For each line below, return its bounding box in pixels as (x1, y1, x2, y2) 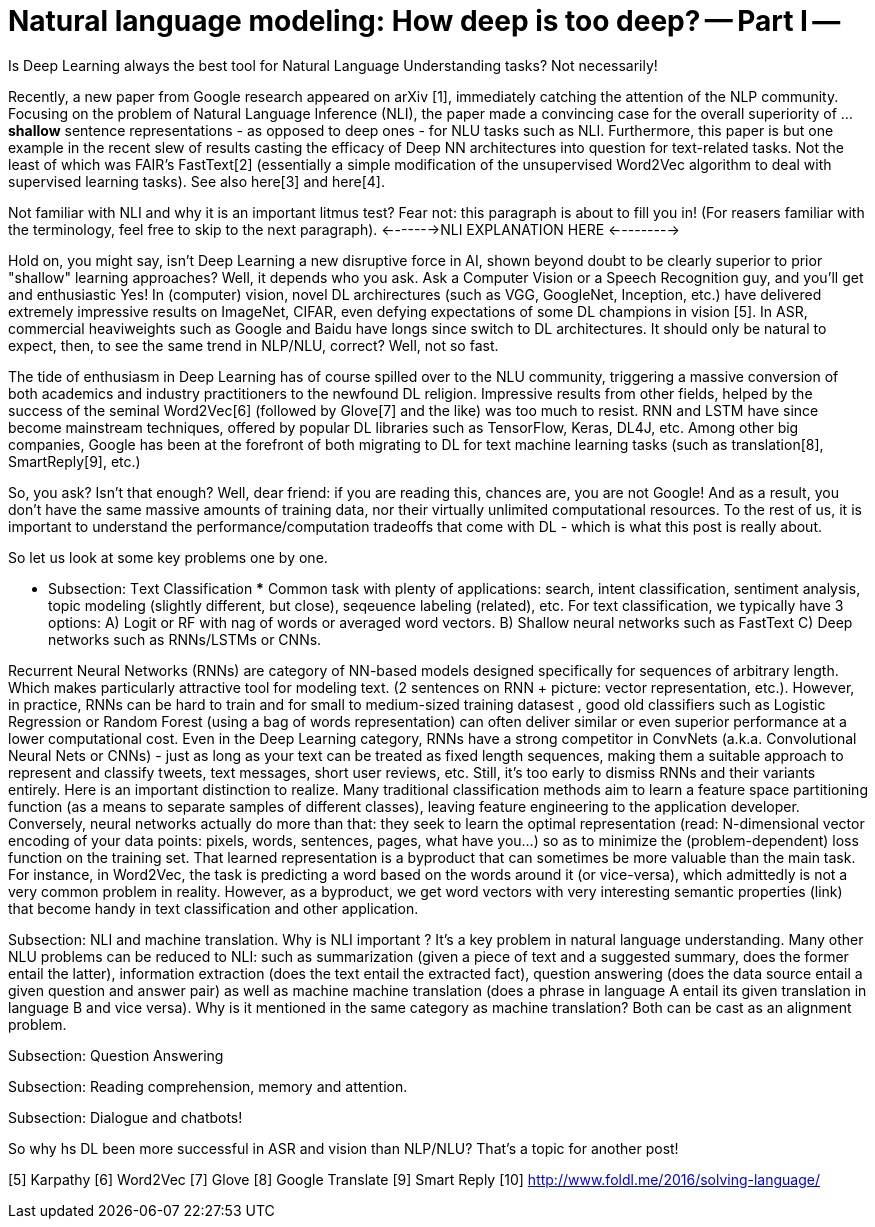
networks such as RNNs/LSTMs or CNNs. (48, 630, 322, 648)
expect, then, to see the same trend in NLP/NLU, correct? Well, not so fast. (8, 336, 499, 354)
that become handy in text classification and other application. (8, 899, 419, 917)
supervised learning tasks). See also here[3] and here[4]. (8, 172, 385, 190)
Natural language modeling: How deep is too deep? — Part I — (8, 4, 841, 38)
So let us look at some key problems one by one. (8, 548, 328, 566)
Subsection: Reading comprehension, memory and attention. (8, 1077, 408, 1095)
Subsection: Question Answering (8, 1046, 224, 1064)
